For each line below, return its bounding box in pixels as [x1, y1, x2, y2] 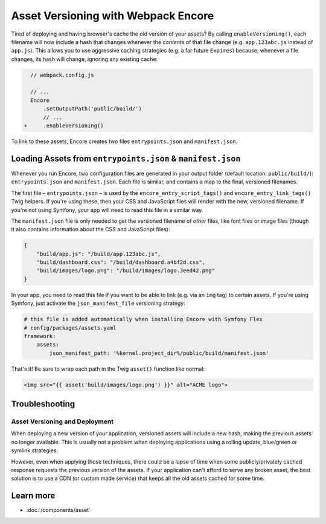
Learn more [11, 491, 56, 501]
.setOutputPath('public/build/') [43, 106, 142, 112]
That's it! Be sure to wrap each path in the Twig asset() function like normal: [11, 365, 205, 372]
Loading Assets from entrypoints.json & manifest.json [11, 153, 241, 164]
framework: [24, 333, 56, 339]
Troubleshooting [11, 399, 75, 409]
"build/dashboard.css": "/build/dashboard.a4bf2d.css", [36, 259, 206, 266]
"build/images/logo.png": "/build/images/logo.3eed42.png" [36, 267, 216, 274]
